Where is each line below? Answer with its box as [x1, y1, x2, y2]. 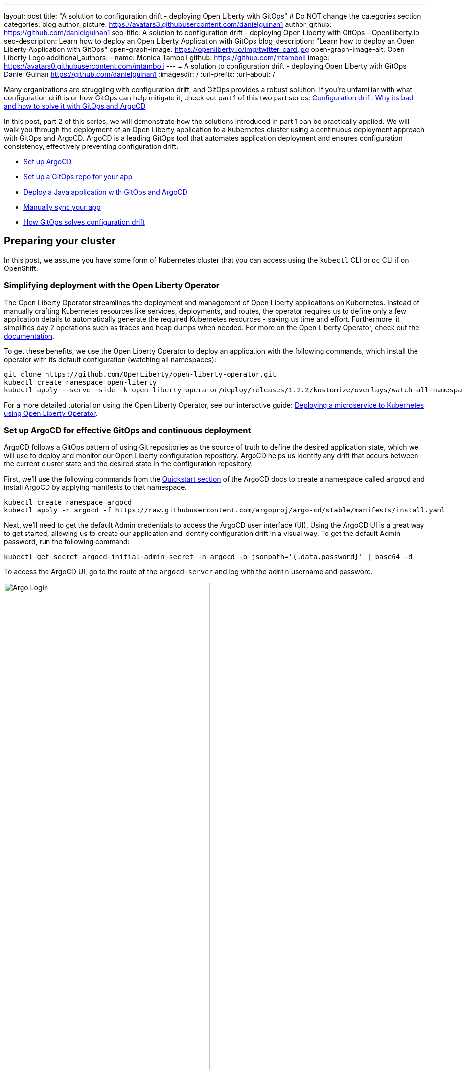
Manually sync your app [23, 203, 101, 211]
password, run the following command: [4, 537, 130, 546]
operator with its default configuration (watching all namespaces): [4, 355, 216, 364]
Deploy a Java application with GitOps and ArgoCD [23, 188, 187, 196]
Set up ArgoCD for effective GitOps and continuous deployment [4, 425, 251, 435]
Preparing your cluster [4, 235, 116, 247]
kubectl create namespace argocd [4, 498, 132, 507]
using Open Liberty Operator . [4, 409, 98, 417]
